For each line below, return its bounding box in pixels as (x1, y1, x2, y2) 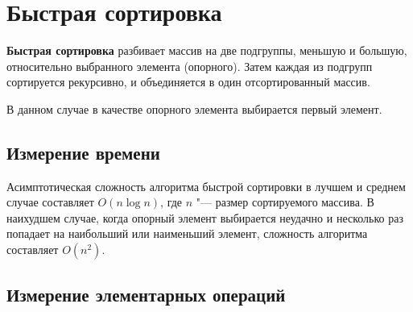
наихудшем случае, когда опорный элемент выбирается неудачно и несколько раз (6, 209, 403, 226)
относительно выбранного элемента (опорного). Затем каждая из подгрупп (6, 57, 373, 74)
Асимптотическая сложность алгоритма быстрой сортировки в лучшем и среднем (6, 177, 406, 194)
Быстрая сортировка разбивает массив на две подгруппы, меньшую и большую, (6, 42, 407, 59)
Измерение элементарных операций (6, 282, 286, 307)
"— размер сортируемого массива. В (196, 193, 374, 210)
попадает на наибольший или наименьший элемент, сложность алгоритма (6, 225, 368, 242)
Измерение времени (6, 139, 160, 164)
